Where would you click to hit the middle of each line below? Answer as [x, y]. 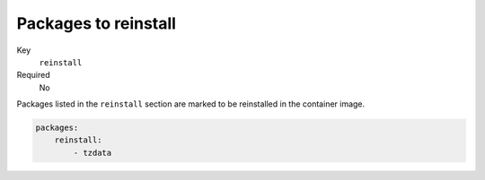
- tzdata [93, 153]
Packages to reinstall [97, 23]
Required [33, 75]
